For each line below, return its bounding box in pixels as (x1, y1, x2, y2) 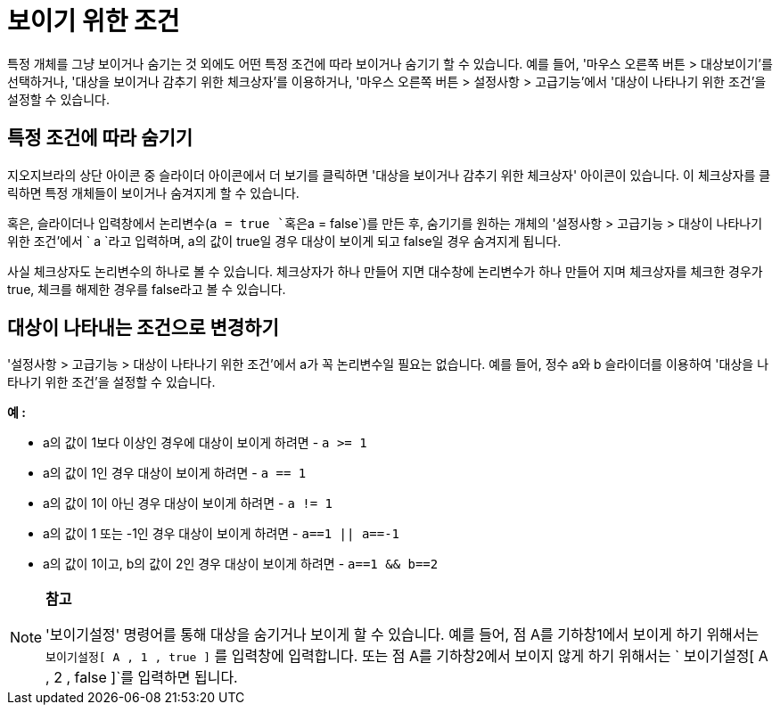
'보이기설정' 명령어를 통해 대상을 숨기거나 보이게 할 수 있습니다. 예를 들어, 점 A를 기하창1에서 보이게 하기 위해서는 (45, 626, 759, 644)
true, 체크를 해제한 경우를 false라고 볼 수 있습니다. (7, 281, 286, 297)
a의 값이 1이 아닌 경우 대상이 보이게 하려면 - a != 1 (43, 495, 333, 511)
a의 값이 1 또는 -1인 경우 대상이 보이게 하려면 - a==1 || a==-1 (43, 526, 400, 542)
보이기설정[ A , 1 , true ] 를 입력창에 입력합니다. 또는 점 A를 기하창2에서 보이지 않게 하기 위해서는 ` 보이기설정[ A (45, 647, 768, 666)
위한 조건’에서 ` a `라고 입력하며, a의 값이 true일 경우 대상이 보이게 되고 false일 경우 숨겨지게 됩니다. (7, 233, 562, 249)
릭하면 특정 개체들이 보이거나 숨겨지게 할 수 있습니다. (7, 184, 300, 201)
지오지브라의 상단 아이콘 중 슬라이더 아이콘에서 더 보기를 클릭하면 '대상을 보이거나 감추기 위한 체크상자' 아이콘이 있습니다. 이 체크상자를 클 (7, 167, 771, 183)
